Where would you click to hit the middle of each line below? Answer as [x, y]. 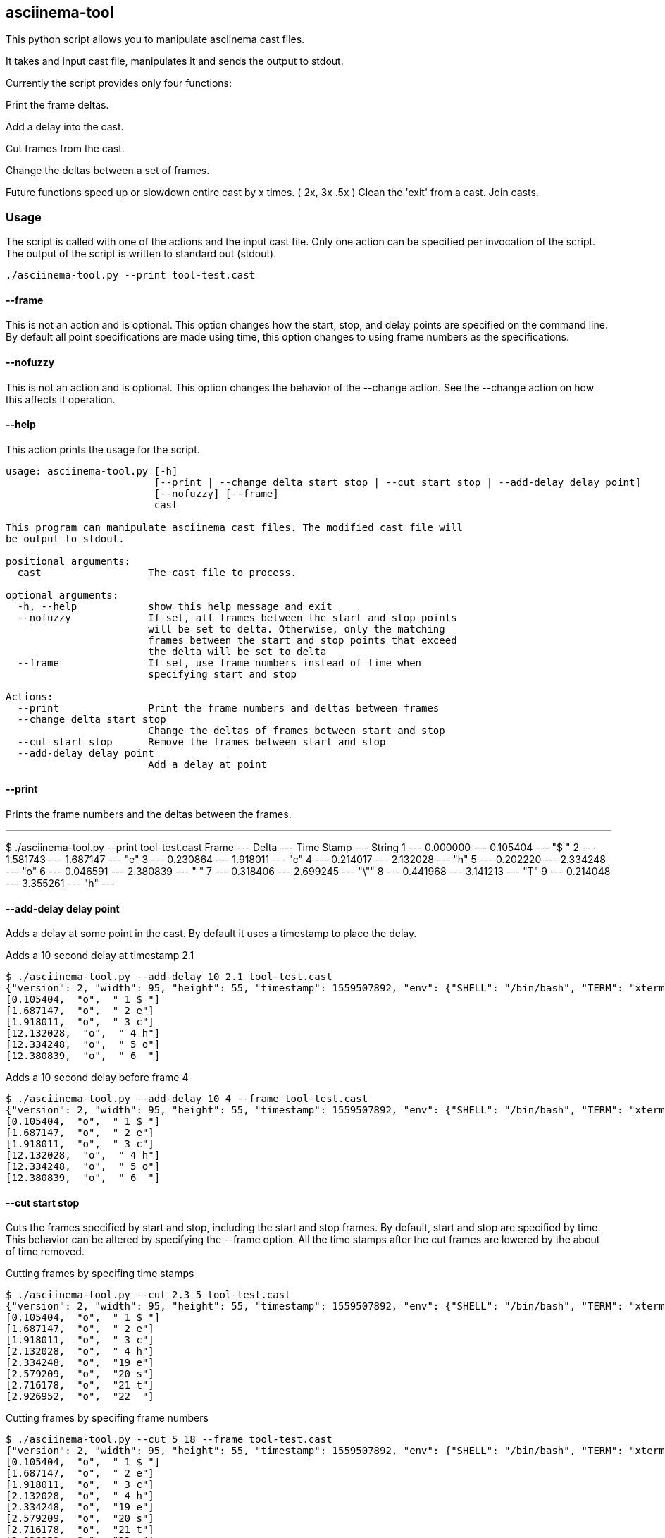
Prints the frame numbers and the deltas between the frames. [149, 814]
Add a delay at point [207, 764]
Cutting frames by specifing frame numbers [107, 1418]
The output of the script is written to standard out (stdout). [141, 254]
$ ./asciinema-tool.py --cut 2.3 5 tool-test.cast [148, 1295]
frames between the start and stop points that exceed [303, 640]
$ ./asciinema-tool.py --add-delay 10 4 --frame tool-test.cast [187, 1099]
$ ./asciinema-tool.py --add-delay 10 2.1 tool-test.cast [169, 977]
